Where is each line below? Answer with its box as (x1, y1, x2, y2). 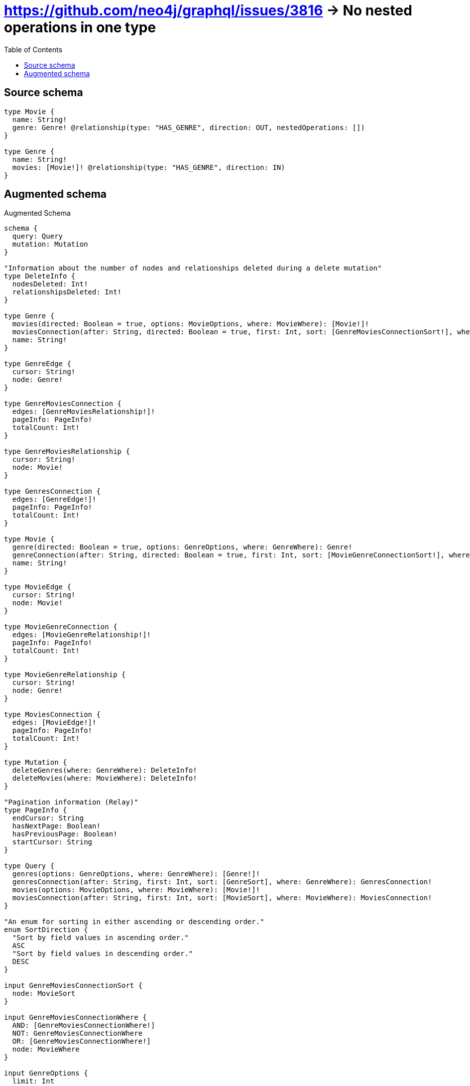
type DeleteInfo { (4, 272, 76, 280)
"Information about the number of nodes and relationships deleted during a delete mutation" (4, 264, 382, 272)
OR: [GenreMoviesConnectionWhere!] (12, 1037, 151, 1046)
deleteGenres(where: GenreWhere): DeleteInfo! (12, 766, 197, 775)
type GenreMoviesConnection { (4, 400, 122, 408)
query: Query (12, 232, 63, 241)
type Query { (4, 862, 55, 870)
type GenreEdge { (4, 360, 71, 368)
